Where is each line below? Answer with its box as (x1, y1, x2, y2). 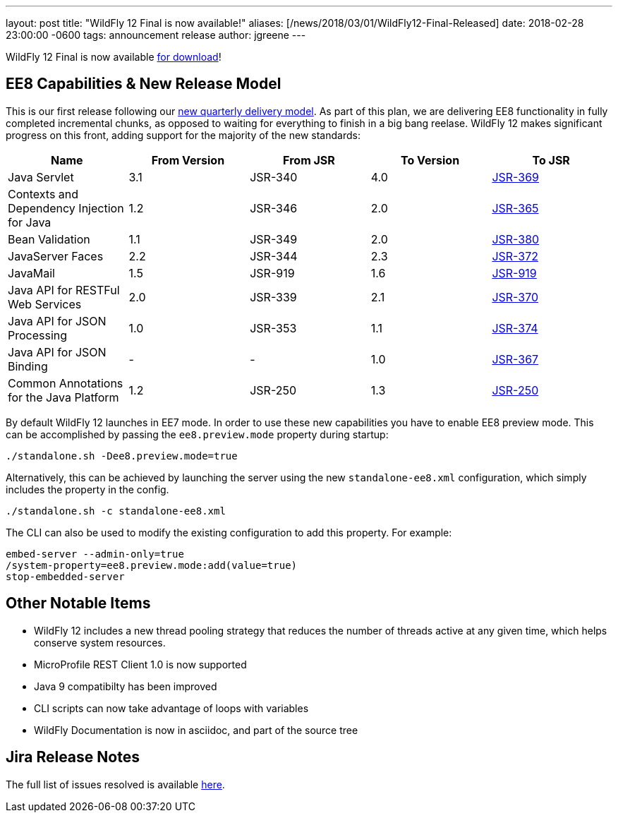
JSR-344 (250, 248, 298, 263)
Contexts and (8, 186, 79, 201)
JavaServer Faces (8, 248, 104, 263)
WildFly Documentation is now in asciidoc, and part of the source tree (34, 723, 358, 736)
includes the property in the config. (6, 483, 169, 495)
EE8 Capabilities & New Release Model (6, 75, 281, 93)
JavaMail (8, 265, 55, 280)
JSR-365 (492, 200, 539, 215)
